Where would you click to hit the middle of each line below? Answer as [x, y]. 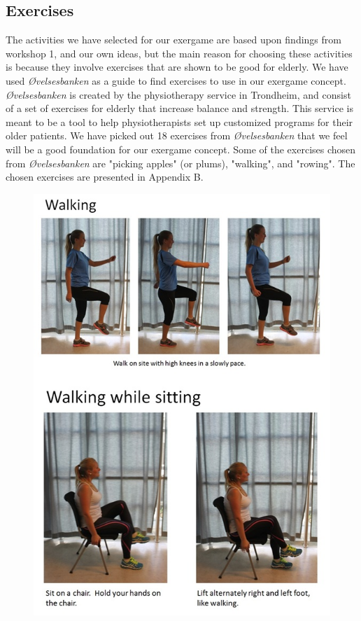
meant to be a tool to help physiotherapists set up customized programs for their [179, 121]
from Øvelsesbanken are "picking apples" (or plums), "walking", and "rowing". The [180, 163]
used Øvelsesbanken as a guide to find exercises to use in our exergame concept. [176, 80]
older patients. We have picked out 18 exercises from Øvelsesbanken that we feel [177, 135]
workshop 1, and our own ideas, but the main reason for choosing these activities [179, 53]
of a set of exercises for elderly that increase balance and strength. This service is [180, 108]
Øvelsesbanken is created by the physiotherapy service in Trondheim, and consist [178, 94]
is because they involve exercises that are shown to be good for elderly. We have [177, 67]
